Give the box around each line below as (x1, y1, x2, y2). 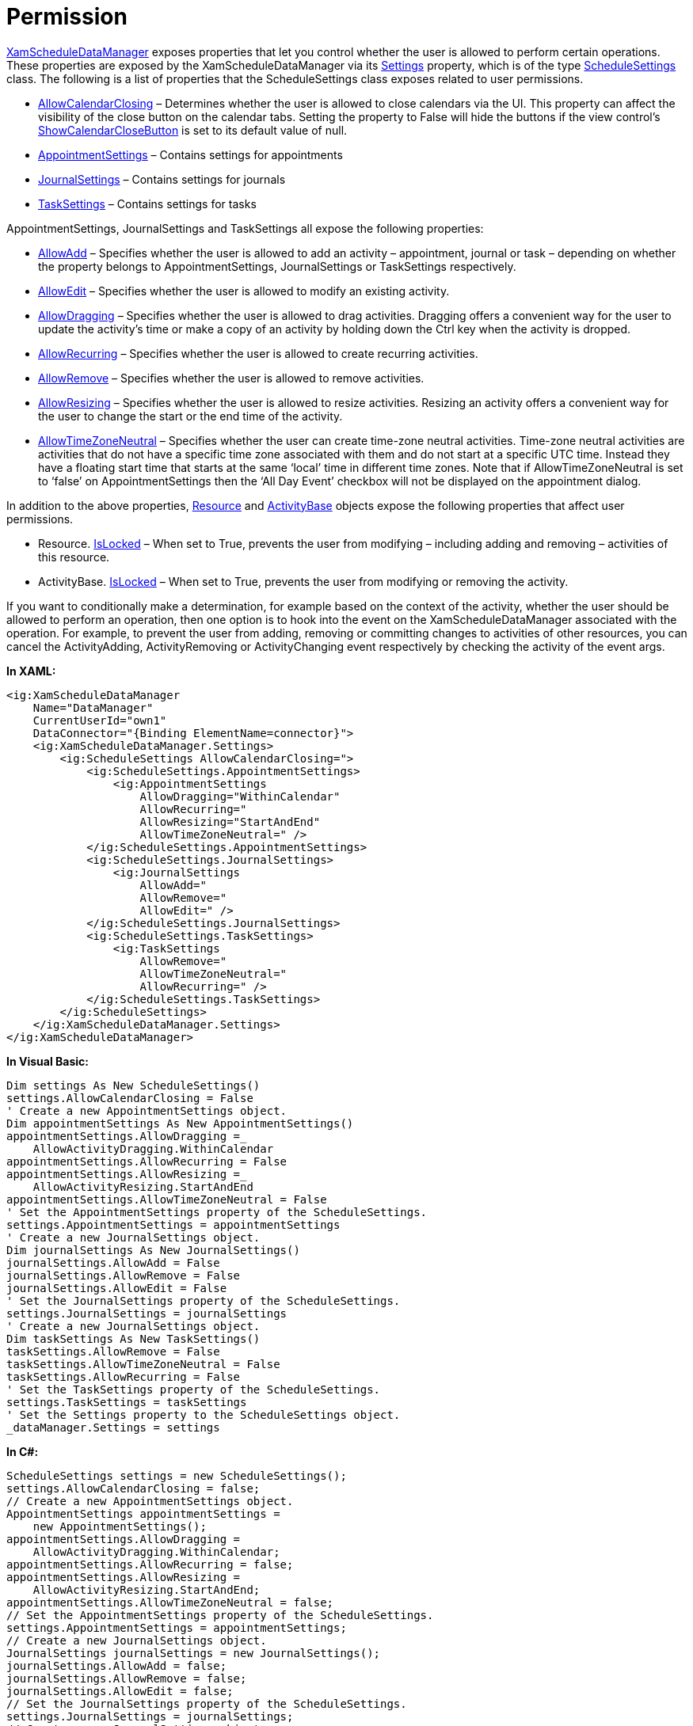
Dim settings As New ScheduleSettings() (6, 1078, 261, 1092)
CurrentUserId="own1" (32, 713, 167, 727)
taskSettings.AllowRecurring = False (6, 1370, 241, 1383)
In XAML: (6, 663, 56, 678)
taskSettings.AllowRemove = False (6, 1344, 220, 1358)
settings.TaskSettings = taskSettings (6, 1395, 247, 1409)
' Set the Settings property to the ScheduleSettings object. (6, 1408, 401, 1421)
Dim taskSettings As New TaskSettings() (6, 1332, 261, 1345)
